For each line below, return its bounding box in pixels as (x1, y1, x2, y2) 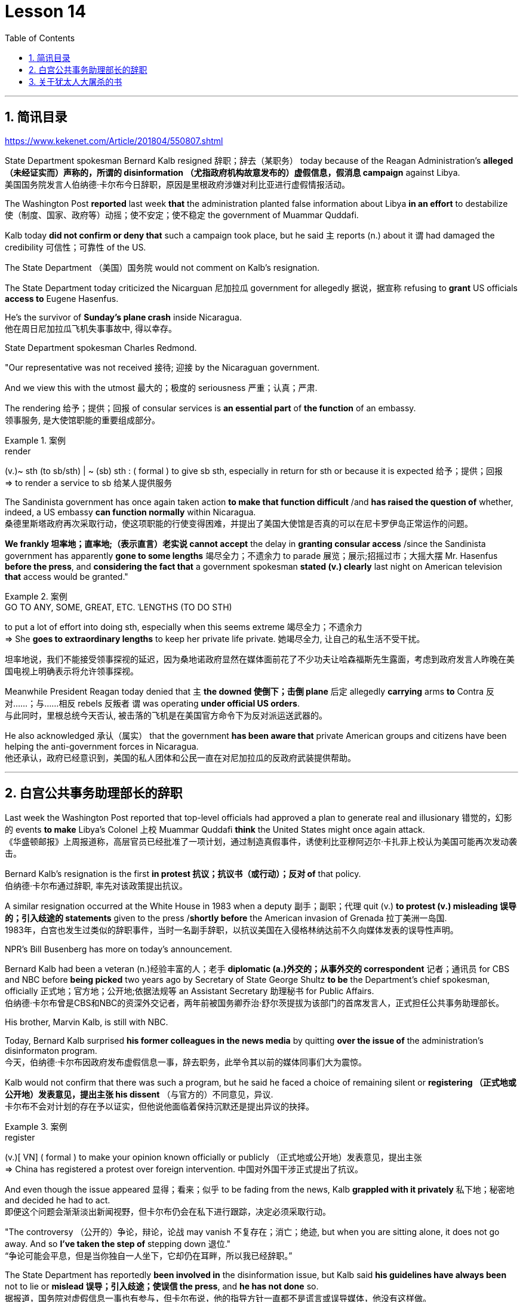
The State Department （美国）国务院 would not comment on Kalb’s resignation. (5, 262, 320, 273)
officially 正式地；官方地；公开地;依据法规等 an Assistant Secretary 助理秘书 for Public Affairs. (5, 986, 374, 997)
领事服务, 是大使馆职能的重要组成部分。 (5, 414, 160, 425)
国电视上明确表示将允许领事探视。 (5, 665, 139, 676)
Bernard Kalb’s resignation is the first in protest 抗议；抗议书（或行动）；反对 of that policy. (5, 869, 361, 879)
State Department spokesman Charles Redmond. (5, 342, 197, 353)
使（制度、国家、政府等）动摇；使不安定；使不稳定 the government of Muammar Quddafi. (5, 209, 359, 220)
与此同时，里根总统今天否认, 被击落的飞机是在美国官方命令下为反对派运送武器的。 (5, 710, 327, 720)
